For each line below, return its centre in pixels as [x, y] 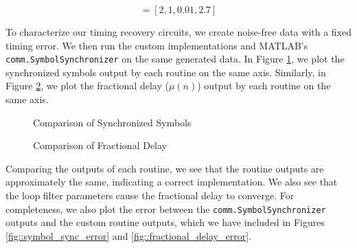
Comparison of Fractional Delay [100, 145]
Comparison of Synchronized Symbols [112, 122]
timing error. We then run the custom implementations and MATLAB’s [157, 45]
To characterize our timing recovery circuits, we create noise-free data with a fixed [179, 32]
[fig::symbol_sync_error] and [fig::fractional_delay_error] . [128, 235]
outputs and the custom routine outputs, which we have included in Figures [165, 222]
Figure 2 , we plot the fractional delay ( [87, 86]
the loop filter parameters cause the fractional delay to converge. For [150, 195]
